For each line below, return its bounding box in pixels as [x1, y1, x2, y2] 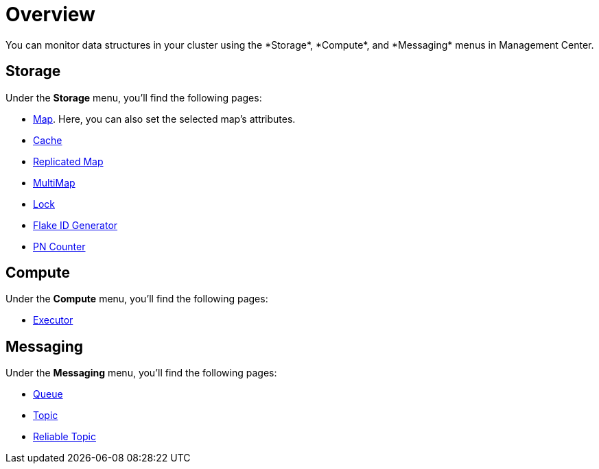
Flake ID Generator [33, 219, 118, 231]
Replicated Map [33, 155, 104, 167]
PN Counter [33, 240, 86, 252]
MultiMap [33, 176, 75, 189]
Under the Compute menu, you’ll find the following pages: [5, 293, 268, 305]
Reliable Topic [33, 431, 96, 443]
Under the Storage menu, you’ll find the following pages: [5, 91, 262, 104]
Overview [5, 3, 95, 26]
